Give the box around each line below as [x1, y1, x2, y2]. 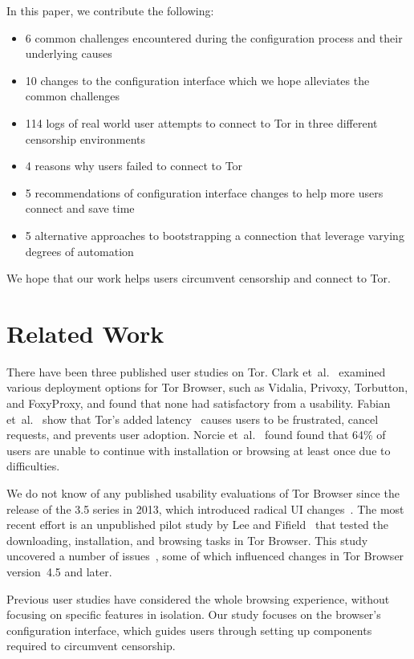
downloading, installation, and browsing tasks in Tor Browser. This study [6, 531, 368, 548]
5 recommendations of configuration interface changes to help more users [25, 184, 384, 201]
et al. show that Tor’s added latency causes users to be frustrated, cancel [6, 410, 379, 427]
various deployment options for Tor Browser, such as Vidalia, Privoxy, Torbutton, [6, 379, 408, 396]
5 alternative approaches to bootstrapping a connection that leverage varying [25, 226, 404, 243]
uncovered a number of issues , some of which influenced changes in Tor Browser [6, 547, 404, 564]
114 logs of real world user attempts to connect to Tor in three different [25, 114, 378, 131]
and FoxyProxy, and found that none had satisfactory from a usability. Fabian [6, 395, 391, 412]
